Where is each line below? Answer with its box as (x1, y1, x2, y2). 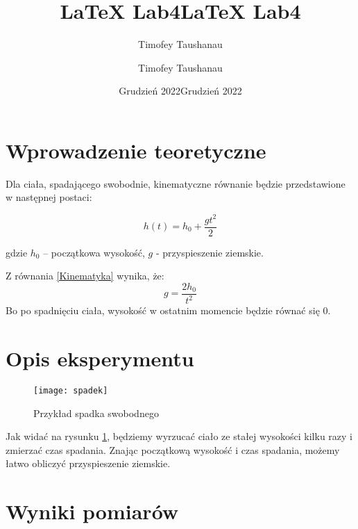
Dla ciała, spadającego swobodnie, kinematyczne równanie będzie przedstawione (6, 176, 346, 190)
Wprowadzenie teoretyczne (6, 136, 266, 164)
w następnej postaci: (6, 190, 92, 204)
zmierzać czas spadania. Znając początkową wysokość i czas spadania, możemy (6, 442, 340, 457)
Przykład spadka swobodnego (33, 405, 159, 420)
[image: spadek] (33, 385, 108, 396)
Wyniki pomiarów (6, 497, 179, 526)
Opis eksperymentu (6, 343, 194, 372)
